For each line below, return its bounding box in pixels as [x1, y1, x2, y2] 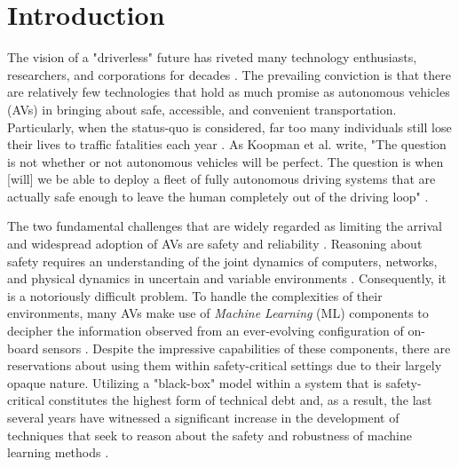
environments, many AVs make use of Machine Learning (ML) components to [7, 304, 429, 322]
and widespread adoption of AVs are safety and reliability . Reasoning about [7, 234, 423, 253]
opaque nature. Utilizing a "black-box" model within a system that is [7, 373, 382, 392]
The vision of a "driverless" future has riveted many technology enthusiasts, [7, 48, 417, 67]
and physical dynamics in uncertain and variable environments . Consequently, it [7, 269, 447, 288]
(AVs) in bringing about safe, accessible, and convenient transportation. [7, 99, 397, 118]
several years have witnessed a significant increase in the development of [7, 408, 400, 426]
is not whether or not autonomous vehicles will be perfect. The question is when [7, 152, 444, 170]
